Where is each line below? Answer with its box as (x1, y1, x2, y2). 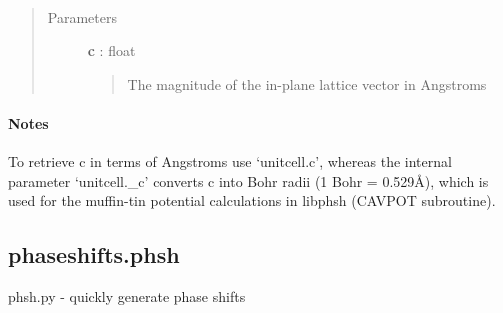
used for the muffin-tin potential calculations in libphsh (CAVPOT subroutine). (8, 190, 496, 211)
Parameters (47, 6, 117, 27)
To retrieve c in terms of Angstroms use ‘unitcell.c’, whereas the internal (8, 151, 452, 172)
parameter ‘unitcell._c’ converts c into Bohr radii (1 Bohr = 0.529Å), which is (8, 170, 489, 191)
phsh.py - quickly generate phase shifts (8, 286, 246, 307)
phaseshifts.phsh (8, 239, 180, 270)
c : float (87, 40, 136, 61)
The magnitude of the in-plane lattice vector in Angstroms (127, 73, 487, 94)
